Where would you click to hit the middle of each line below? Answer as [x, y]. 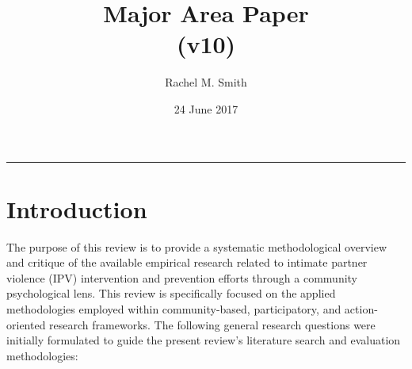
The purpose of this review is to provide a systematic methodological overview [197, 246]
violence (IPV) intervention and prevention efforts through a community [182, 277]
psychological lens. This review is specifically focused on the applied [171, 293]
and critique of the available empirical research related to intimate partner [187, 262]
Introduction [77, 208]
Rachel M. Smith [206, 82]
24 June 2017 [206, 108]
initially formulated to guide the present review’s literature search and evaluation [204, 340]
